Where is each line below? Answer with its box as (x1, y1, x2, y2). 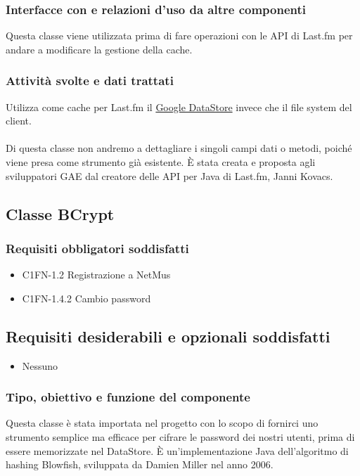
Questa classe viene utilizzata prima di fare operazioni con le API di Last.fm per (6, 28, 353, 43)
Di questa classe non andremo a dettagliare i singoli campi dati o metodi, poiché (6, 141, 352, 155)
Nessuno (22, 358, 58, 373)
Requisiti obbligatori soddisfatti (6, 239, 189, 257)
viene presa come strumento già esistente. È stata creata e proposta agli (6, 155, 316, 169)
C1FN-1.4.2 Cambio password (22, 290, 151, 305)
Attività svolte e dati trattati (6, 72, 174, 89)
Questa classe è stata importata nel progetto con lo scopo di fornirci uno (6, 416, 319, 430)
